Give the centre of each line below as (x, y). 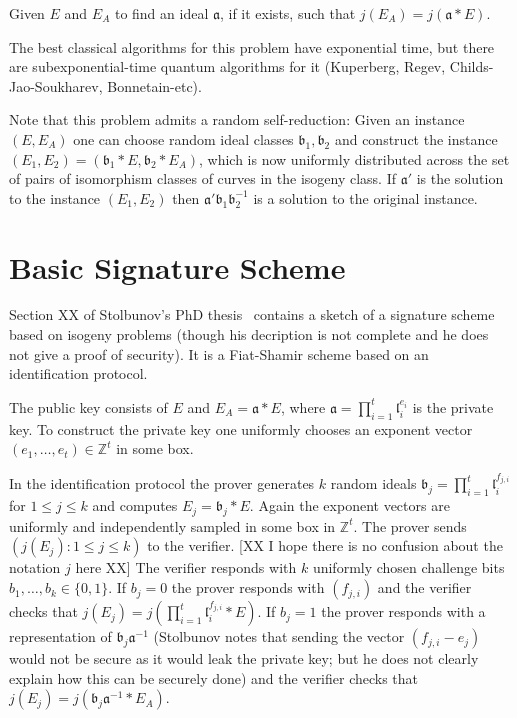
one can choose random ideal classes (183, 138)
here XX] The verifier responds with (186, 567)
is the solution (460, 178)
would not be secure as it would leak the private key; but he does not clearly (244, 658)
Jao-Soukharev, (56, 85)
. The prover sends (410, 525)
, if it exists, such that (287, 13)
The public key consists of (88, 406)
